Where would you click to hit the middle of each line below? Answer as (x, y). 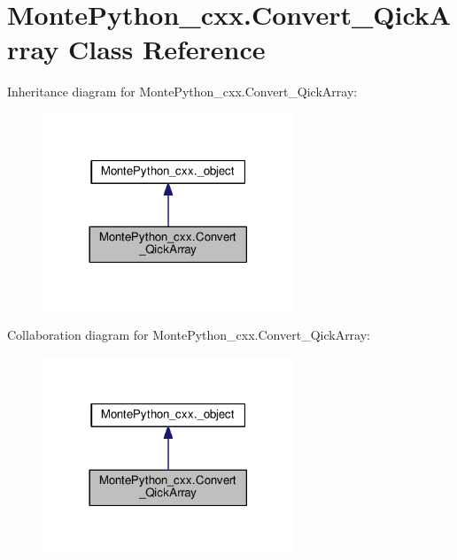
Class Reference (167, 49)
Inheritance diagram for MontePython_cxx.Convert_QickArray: (182, 92)
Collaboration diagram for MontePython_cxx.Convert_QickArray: (189, 335)
